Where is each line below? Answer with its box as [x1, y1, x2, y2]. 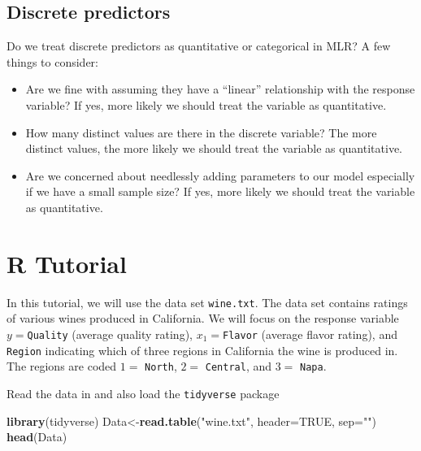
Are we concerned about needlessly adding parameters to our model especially [25, 167, 415, 184]
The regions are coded [7, 358, 117, 375]
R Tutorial [7, 246, 127, 280]
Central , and [205, 358, 272, 375]
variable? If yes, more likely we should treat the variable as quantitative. [25, 96, 387, 113]
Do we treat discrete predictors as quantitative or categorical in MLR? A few [7, 37, 391, 54]
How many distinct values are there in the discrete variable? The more [25, 124, 377, 141]
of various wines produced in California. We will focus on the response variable [7, 310, 399, 327]
